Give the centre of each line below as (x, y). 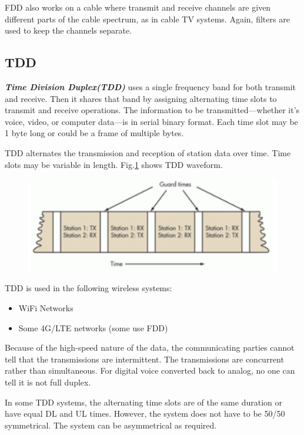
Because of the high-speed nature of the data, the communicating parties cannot (150, 347)
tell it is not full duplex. (48, 382)
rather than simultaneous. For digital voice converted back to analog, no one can (150, 370)
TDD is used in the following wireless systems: (88, 288)
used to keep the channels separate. (69, 30)
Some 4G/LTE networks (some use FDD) (93, 327)
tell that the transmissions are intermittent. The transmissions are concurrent (144, 359)
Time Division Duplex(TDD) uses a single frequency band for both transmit (151, 86)
